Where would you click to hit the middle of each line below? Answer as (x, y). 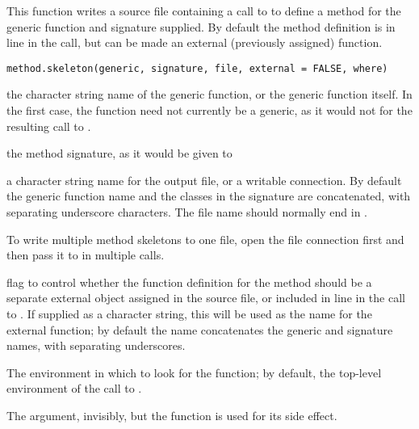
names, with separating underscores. (96, 345)
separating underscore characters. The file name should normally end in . (187, 212)
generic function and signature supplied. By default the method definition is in (201, 26)
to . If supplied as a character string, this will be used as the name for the (189, 313)
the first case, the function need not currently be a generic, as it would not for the (209, 110)
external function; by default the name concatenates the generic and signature (200, 329)
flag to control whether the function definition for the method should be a (189, 282)
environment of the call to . (74, 388)
